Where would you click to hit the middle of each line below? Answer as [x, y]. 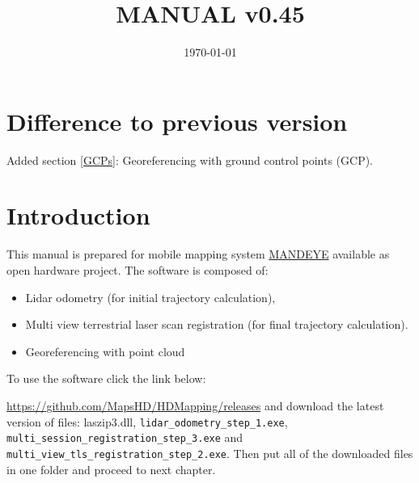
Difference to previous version [177, 121]
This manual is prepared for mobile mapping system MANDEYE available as [198, 254]
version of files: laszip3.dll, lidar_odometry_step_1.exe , [147, 421]
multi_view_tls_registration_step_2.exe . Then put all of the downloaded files [210, 453]
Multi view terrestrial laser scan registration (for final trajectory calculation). [217, 324]
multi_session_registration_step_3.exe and [125, 437]
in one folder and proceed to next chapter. [111, 469]
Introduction [78, 215]
